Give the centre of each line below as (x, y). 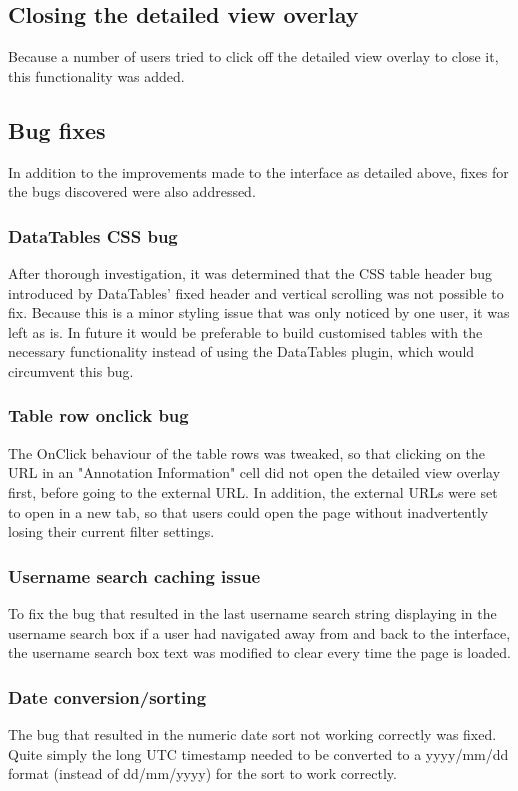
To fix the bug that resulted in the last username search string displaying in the (252, 612)
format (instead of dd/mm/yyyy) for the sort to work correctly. (202, 773)
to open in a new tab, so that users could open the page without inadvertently (248, 511)
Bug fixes (57, 129)
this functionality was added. (96, 75)
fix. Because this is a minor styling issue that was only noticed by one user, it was (259, 312)
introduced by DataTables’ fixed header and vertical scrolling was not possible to (256, 292)
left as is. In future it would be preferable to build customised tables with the (245, 331)
